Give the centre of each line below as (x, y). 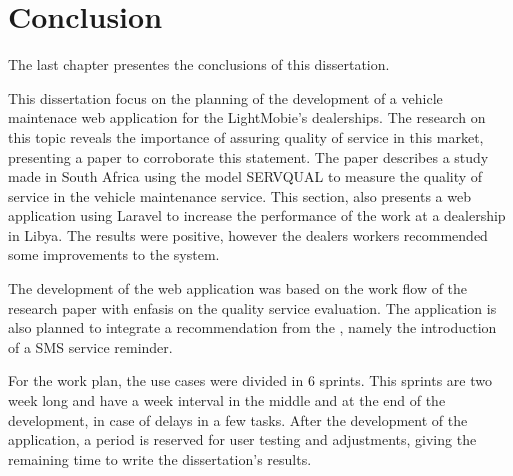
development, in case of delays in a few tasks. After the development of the (238, 419)
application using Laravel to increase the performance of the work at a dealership (257, 215)
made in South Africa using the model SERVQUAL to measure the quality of (245, 176)
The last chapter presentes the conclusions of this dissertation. (199, 64)
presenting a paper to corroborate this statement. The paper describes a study (248, 156)
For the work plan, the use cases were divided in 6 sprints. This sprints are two (250, 380)
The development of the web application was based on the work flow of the (238, 288)
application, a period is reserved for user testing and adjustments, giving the (242, 439)
